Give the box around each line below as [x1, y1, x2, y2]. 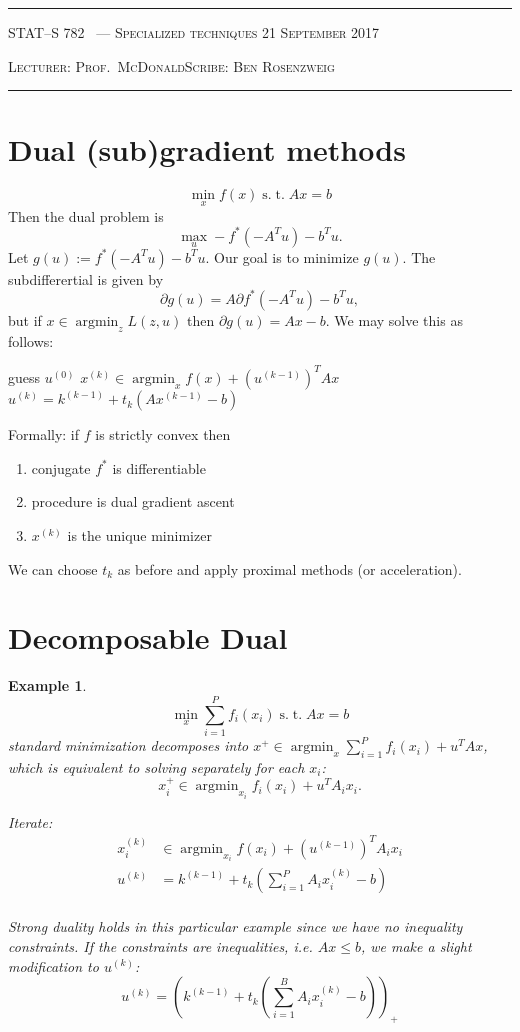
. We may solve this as [325, 309, 463, 330]
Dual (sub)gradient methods [8, 129, 406, 170]
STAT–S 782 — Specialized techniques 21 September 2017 [8, 22, 380, 42]
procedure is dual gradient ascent [31, 491, 235, 512]
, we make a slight [360, 935, 472, 956]
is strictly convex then [95, 424, 231, 445]
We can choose [8, 558, 98, 579]
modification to [8, 955, 99, 976]
